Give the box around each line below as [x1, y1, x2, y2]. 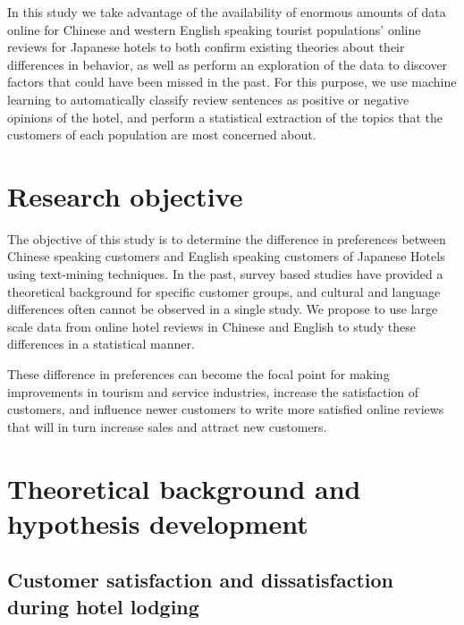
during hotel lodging [7, 592, 199, 620]
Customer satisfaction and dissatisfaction [7, 566, 393, 594]
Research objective [7, 177, 243, 214]
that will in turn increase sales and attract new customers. [7, 417, 327, 435]
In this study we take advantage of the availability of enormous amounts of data [7, 3, 446, 21]
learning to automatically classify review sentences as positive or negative [7, 89, 409, 108]
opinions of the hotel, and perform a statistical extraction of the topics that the [7, 107, 443, 126]
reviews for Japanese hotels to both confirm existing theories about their [7, 38, 405, 56]
